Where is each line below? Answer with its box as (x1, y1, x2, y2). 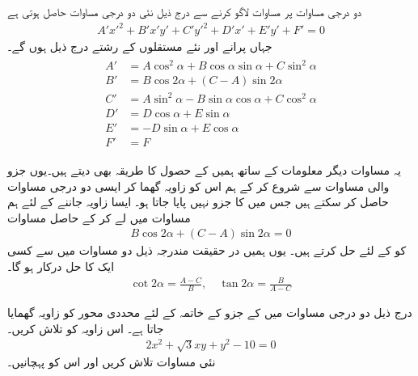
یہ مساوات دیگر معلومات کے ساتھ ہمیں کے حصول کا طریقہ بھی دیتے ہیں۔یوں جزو (7, 161, 401, 178)
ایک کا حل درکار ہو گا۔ (7, 257, 115, 274)
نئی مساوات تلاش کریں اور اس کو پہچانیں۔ (7, 353, 216, 370)
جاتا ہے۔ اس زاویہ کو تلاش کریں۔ (7, 319, 164, 336)
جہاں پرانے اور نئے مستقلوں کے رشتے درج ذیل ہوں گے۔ (7, 38, 272, 55)
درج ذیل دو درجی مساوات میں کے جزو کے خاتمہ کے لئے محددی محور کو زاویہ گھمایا (7, 303, 412, 320)
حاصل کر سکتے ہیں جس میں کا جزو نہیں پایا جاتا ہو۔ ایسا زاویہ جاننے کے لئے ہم (7, 193, 389, 210)
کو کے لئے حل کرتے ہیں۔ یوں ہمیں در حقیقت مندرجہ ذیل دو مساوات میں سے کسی (7, 242, 407, 259)
